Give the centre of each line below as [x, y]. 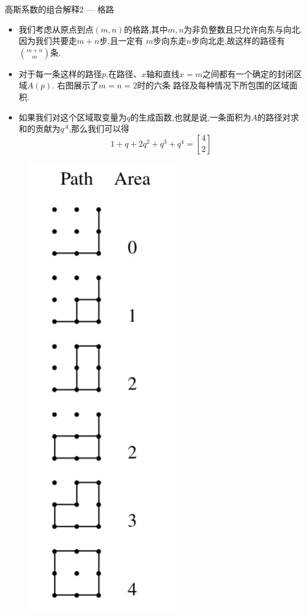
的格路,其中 [146, 29]
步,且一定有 [121, 41]
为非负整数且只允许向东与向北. [243, 29]
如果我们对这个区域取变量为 [73, 117]
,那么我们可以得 [99, 128]
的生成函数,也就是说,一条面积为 [191, 117]
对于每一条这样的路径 [60, 73]
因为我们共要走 [48, 41]
